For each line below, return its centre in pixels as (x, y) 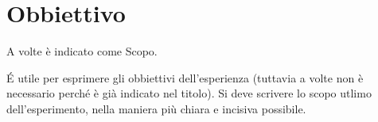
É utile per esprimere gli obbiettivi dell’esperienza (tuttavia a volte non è (185, 77)
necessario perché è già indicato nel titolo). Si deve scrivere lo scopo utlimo (189, 93)
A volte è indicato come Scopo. (82, 51)
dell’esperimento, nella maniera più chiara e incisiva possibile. (156, 108)
